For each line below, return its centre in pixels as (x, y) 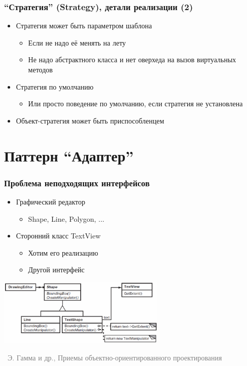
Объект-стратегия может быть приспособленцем (90, 120)
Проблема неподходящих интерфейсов (77, 182)
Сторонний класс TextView (58, 236)
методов (40, 69)
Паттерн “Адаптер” (69, 155)
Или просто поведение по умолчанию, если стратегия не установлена (135, 104)
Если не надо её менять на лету (77, 42)
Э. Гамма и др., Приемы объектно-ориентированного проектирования (115, 357)
